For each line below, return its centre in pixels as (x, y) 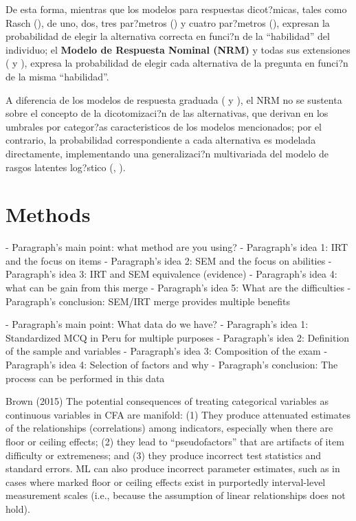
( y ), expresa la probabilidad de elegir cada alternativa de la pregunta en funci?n (177, 63)
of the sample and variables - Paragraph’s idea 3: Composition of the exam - (167, 351)
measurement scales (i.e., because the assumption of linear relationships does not (176, 495)
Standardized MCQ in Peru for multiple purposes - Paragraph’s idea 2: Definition (178, 337)
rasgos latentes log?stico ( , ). (66, 167)
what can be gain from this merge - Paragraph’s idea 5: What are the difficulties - (178, 288)
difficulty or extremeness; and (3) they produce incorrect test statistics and (164, 455)
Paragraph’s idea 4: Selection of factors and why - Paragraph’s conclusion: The (172, 364)
